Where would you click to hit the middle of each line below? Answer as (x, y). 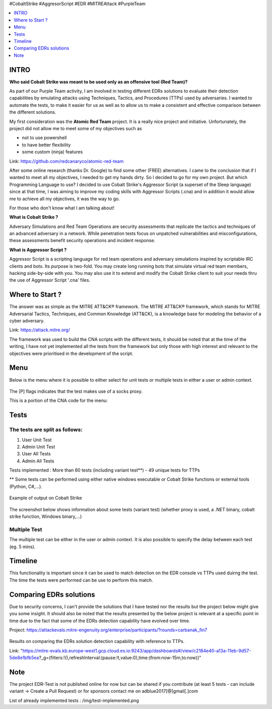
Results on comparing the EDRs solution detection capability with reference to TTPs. (97, 641)
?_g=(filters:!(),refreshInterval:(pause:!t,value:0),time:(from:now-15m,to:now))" (120, 658)
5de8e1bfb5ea (24, 658)
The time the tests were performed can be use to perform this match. (81, 580)
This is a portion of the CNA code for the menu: (58, 400)
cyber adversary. (27, 321)
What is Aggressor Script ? (38, 250)
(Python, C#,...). (26, 486)
